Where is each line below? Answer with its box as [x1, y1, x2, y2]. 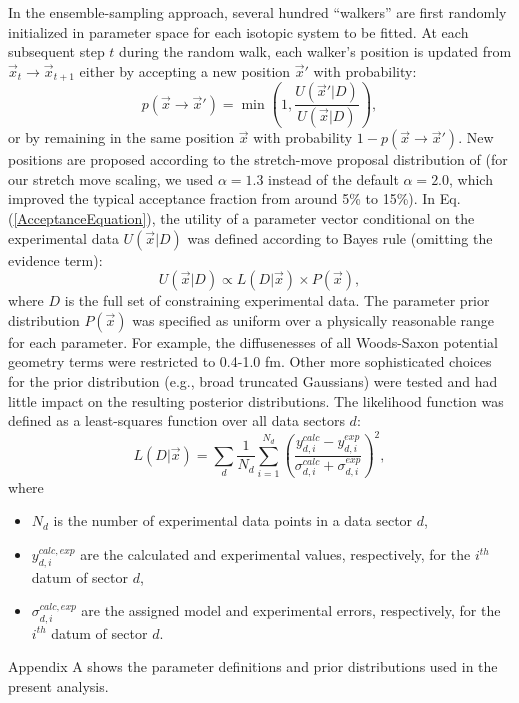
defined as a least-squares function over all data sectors [8, 410, 345, 431]
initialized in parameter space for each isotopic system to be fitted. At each [8, 21, 469, 42]
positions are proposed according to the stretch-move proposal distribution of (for [8, 149, 508, 170]
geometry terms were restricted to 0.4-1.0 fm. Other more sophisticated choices [8, 351, 492, 372]
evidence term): [8, 249, 103, 270]
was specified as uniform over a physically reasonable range [132, 309, 495, 330]
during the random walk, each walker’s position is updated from [119, 41, 512, 62]
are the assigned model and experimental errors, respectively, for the [81, 600, 501, 621]
